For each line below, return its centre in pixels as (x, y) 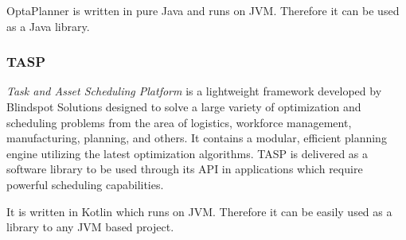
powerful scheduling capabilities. (85, 184)
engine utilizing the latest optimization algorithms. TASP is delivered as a (187, 153)
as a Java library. (48, 26)
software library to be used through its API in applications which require (185, 169)
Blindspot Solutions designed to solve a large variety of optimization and (184, 106)
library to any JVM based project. (90, 227)
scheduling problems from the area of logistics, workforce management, (179, 122)
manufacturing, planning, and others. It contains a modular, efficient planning (197, 138)
